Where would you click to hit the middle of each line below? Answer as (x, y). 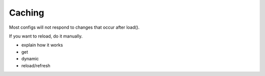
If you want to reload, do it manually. (46, 36)
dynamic (30, 59)
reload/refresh (36, 65)
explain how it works (42, 45)
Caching (26, 13)
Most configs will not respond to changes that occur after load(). (74, 27)
